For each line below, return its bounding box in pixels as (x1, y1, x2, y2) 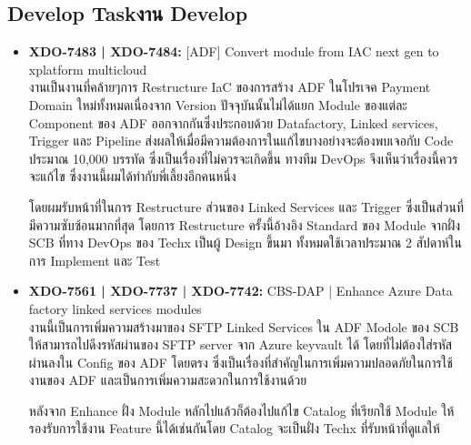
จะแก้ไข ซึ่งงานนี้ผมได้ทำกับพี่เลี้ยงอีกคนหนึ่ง (28, 167, 236, 186)
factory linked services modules (28, 298, 202, 318)
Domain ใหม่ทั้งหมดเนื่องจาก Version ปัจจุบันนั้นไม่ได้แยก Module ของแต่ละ (28, 95, 407, 114)
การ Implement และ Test (28, 250, 161, 269)
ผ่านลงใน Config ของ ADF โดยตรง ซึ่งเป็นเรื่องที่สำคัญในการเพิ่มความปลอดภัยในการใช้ (28, 352, 453, 371)
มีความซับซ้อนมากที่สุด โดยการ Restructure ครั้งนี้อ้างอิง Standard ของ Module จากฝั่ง (28, 215, 461, 234)
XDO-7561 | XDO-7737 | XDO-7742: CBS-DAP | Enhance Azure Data (28, 281, 453, 300)
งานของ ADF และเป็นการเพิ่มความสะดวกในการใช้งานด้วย (28, 370, 307, 389)
